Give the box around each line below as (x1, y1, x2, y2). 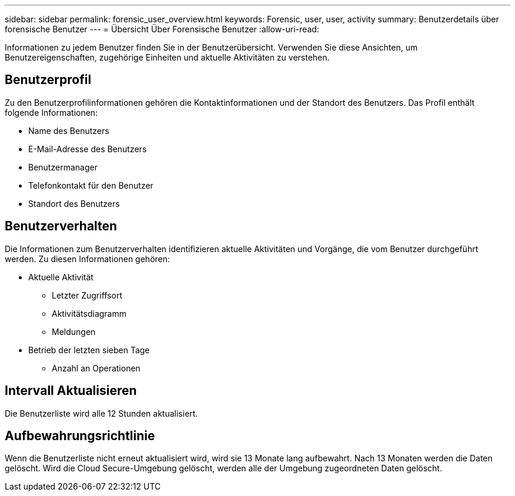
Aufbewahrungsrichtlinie (5, 428, 155, 443)
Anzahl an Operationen (52, 363, 141, 373)
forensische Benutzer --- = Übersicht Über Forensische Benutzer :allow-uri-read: (5, 24, 319, 34)
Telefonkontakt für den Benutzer (28, 180, 153, 190)
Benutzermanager (28, 162, 98, 172)
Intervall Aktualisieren (5, 383, 137, 398)
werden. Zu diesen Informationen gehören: (5, 253, 170, 264)
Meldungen (52, 326, 96, 337)
